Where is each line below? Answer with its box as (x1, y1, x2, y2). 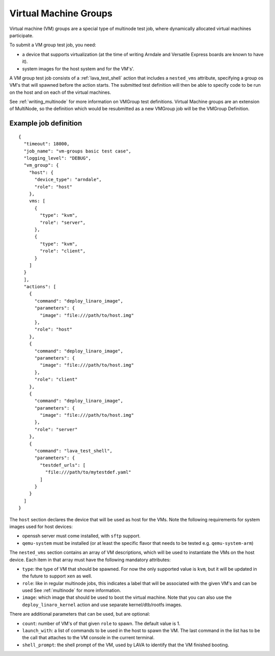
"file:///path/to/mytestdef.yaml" (45, 469, 132, 475)
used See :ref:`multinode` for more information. (22, 587, 121, 594)
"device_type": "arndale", (34, 176, 102, 183)
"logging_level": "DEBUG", (23, 156, 91, 161)
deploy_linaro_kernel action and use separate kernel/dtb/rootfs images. (22, 601, 182, 608)
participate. (9, 32, 34, 38)
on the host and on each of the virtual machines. (9, 89, 112, 95)
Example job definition (9, 119, 82, 128)
